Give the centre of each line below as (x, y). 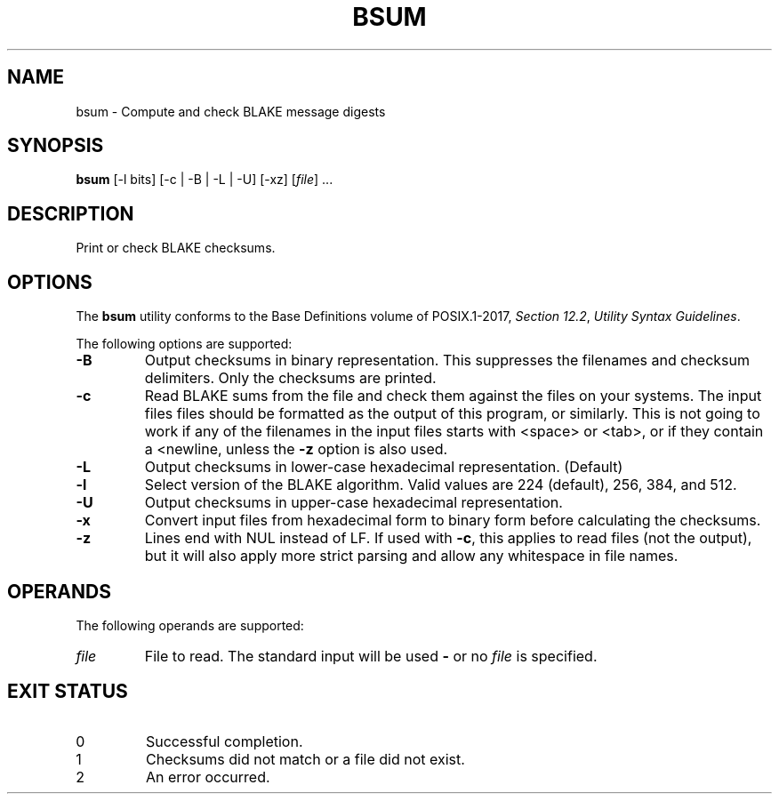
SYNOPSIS (56, 146)
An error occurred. (208, 777)
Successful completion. (224, 741)
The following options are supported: (184, 344)
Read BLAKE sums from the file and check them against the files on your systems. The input (453, 396)
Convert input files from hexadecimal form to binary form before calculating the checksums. (453, 521)
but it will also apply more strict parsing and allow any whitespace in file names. (411, 556)
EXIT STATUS (68, 692)
